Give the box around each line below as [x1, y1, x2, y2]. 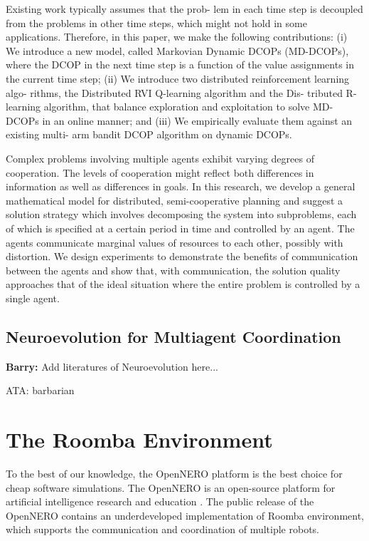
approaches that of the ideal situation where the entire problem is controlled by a [6, 277, 360, 292]
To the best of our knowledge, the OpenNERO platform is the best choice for [6, 465, 343, 480]
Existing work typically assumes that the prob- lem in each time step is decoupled [6, 1, 363, 16]
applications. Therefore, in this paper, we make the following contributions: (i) [6, 29, 348, 44]
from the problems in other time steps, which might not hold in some [6, 15, 307, 30]
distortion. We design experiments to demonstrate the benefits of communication [6, 249, 358, 264]
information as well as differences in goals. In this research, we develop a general [6, 179, 355, 194]
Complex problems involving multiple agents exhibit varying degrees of [6, 150, 314, 165]
